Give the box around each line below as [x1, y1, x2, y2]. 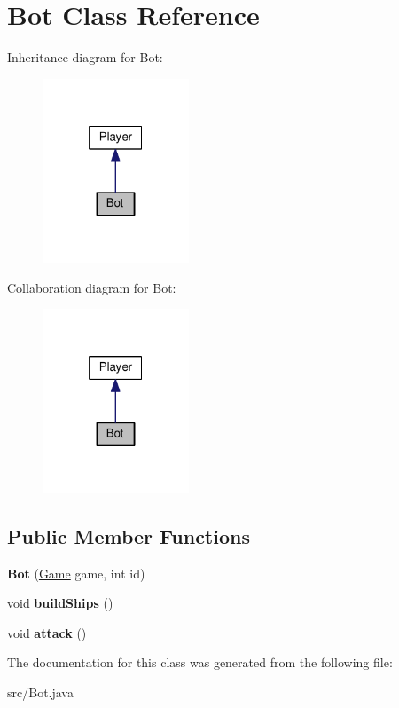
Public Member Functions [7, 522, 250, 549]
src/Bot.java [7, 682, 74, 701]
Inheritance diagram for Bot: [7, 48, 163, 67]
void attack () [7, 623, 87, 641]
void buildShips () [7, 594, 113, 612]
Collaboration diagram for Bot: [7, 278, 176, 296]
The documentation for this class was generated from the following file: [7, 653, 393, 672]
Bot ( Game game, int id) [7, 563, 145, 582]
